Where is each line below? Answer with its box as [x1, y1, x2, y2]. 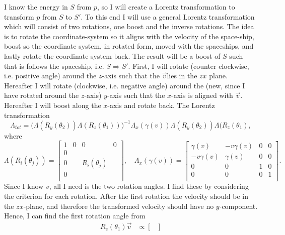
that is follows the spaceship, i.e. [4, 60, 104, 71]
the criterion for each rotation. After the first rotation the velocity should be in [4, 190, 249, 201]
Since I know [4, 181, 44, 191]
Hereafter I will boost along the [4, 99, 101, 110]
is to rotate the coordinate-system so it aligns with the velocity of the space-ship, [4, 31, 254, 41]
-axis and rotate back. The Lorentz [107, 99, 215, 110]
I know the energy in [4, 2, 68, 12]
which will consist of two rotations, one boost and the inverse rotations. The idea [4, 21, 254, 32]
